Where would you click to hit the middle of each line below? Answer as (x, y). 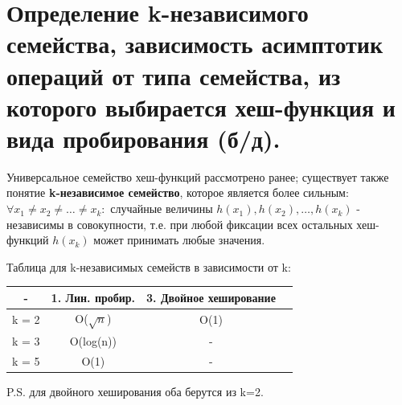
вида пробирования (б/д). (144, 138)
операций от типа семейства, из (174, 75)
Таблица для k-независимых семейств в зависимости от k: (149, 266)
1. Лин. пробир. (93, 297)
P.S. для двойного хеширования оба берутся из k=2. (135, 391)
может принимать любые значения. (179, 240)
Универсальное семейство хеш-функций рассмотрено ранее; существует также (198, 176)
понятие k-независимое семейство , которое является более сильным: (178, 192)
